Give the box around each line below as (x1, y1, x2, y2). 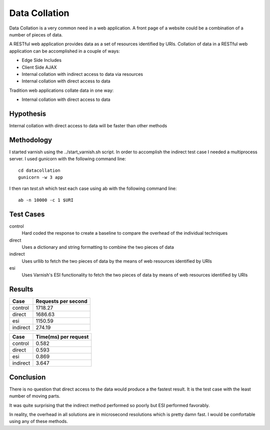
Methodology (9, 135, 52, 144)
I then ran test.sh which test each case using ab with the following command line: (9, 185, 177, 192)
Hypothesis (9, 109, 46, 118)
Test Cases (9, 210, 45, 218)
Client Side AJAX (21, 64, 57, 70)
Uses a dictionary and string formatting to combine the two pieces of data (21, 244, 174, 250)
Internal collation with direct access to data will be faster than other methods (9, 122, 167, 128)
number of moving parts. (9, 393, 60, 399)
